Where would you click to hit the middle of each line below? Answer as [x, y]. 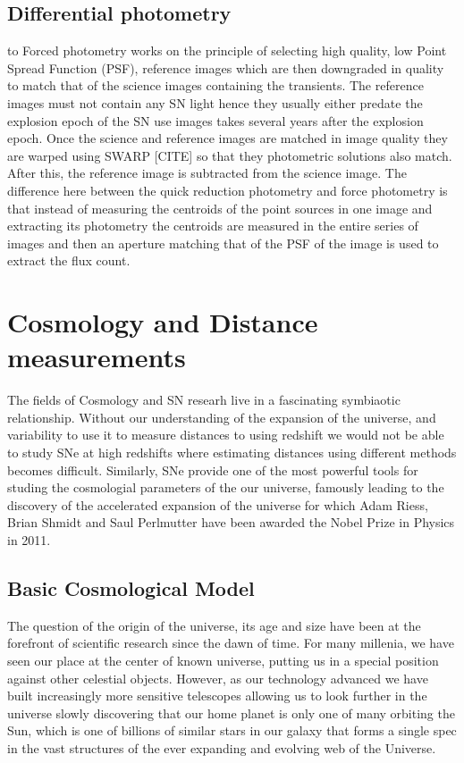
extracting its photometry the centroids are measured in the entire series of [213, 226]
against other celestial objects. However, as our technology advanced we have [218, 678]
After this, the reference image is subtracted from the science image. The [207, 173]
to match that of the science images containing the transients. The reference [215, 85]
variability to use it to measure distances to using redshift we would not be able [226, 435]
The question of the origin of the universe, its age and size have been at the [214, 625]
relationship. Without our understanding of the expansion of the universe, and [222, 417]
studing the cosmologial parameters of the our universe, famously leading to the [226, 487]
